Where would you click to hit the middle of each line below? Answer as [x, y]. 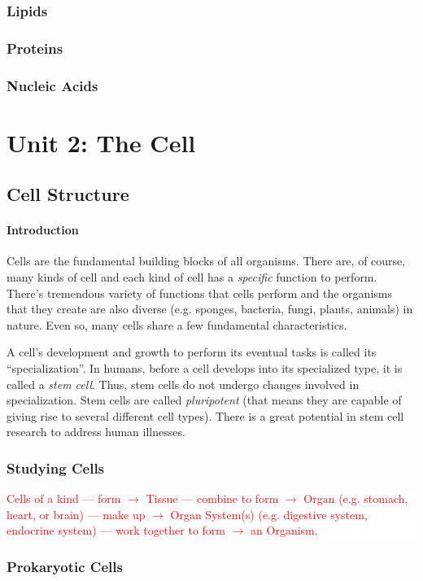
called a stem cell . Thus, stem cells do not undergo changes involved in [183, 384]
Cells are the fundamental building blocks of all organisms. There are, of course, [206, 261]
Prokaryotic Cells [65, 566]
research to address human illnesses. [96, 432]
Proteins [35, 48]
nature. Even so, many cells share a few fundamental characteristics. [177, 324]
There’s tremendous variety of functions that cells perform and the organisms [199, 293]
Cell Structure [68, 194]
